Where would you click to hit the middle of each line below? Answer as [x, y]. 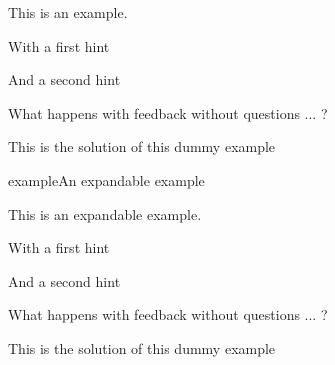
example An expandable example [106, 179]
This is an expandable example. [105, 213]
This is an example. [68, 12]
